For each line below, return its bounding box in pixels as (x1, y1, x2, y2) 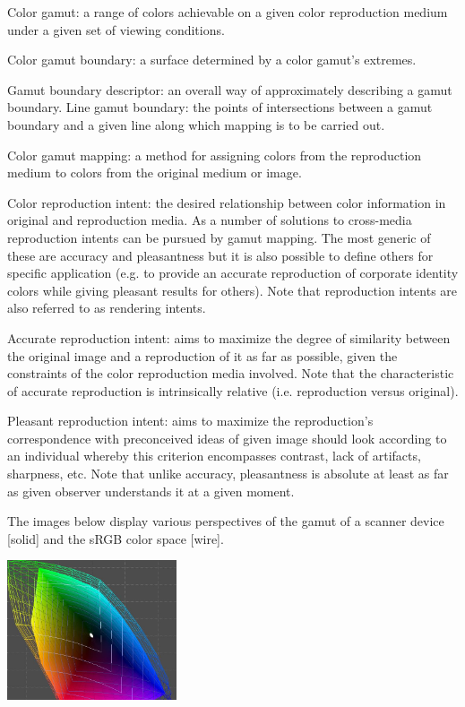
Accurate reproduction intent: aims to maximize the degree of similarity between (7, 328, 451, 347)
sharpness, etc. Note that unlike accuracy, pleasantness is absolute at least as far (7, 464, 449, 483)
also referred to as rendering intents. (7, 298, 206, 317)
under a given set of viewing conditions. (7, 20, 225, 39)
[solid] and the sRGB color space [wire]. (7, 529, 224, 547)
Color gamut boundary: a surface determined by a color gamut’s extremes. (7, 50, 417, 69)
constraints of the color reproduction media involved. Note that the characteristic (7, 364, 454, 383)
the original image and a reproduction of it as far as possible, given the (7, 346, 398, 365)
